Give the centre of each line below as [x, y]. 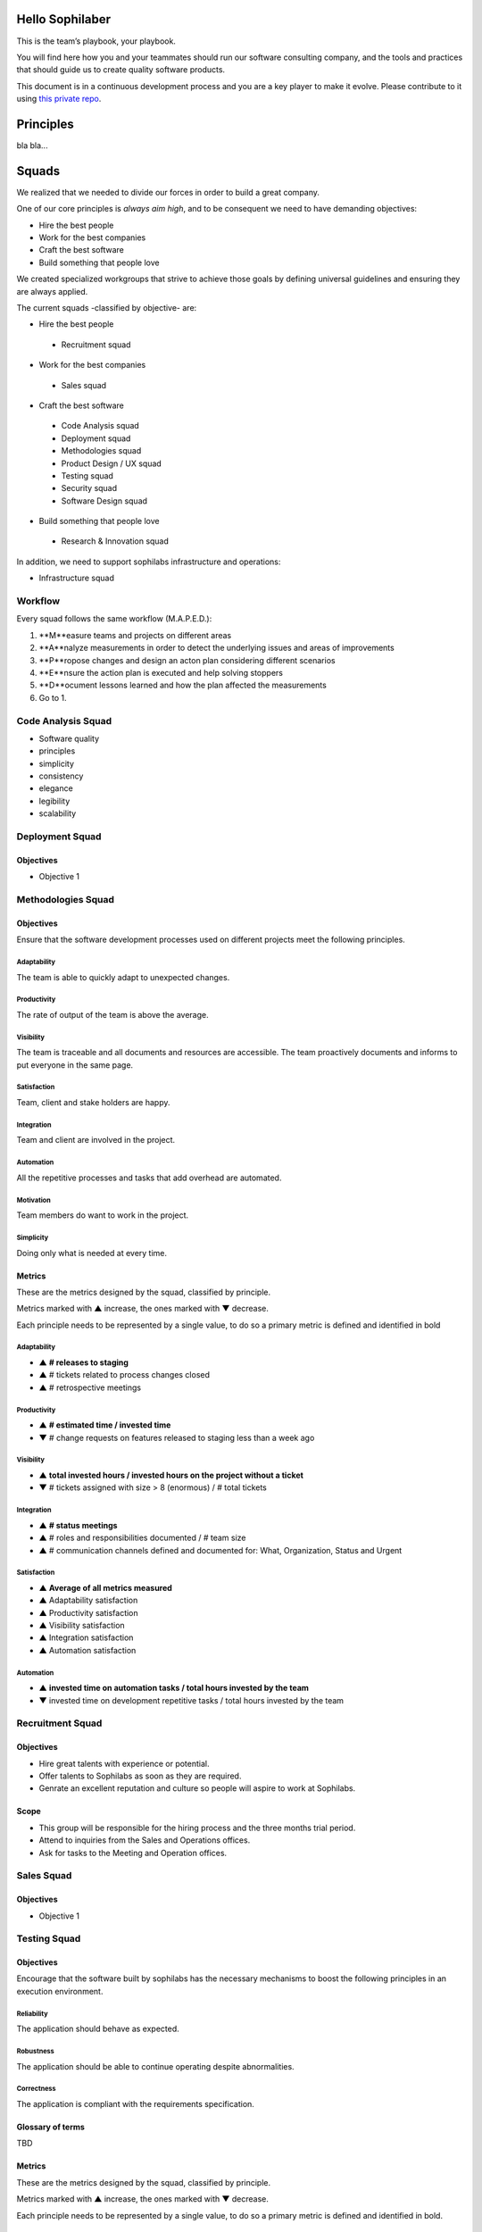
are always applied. [52, 291]
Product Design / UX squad [112, 463]
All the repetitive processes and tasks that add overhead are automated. [149, 1178]
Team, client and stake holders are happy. [93, 1103]
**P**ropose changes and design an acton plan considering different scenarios [187, 660]
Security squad [89, 488]
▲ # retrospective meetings [90, 1387]
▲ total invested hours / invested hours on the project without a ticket [171, 1475]
